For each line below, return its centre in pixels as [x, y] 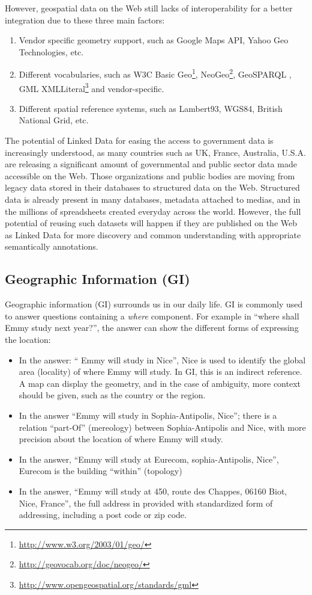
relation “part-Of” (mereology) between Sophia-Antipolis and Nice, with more [162, 427]
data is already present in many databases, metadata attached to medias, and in [153, 199]
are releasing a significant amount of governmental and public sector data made [151, 164]
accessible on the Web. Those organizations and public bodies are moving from [150, 175]
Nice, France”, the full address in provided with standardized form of [146, 503]
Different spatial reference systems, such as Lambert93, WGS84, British [151, 108]
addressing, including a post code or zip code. [103, 515]
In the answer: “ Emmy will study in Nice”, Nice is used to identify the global [162, 359]
